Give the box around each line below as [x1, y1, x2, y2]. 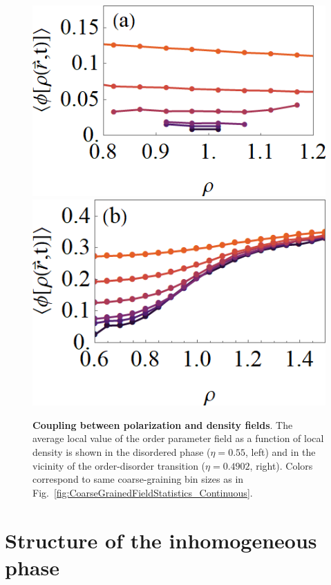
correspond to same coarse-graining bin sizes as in [32, 472, 244, 486]
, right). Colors [249, 458, 313, 472]
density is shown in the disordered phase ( [32, 445, 211, 459]
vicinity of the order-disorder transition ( [32, 458, 206, 472]
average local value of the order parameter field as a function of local [32, 431, 324, 445]
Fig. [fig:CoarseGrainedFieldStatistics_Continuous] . [32, 485, 253, 499]
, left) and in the [245, 445, 316, 459]
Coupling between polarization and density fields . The [32, 417, 293, 432]
